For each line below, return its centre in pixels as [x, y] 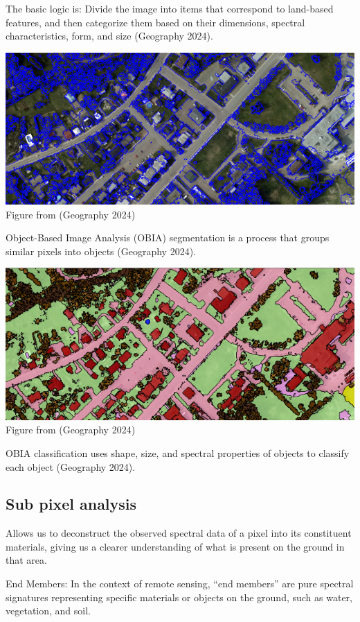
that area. [26, 560]
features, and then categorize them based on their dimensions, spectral [155, 22]
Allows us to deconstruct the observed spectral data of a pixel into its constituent [179, 533]
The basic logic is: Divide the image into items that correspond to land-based [170, 8]
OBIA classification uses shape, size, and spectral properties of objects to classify [178, 452]
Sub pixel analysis [71, 504]
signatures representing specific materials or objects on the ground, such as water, [179, 597]
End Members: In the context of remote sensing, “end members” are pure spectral [180, 584]
